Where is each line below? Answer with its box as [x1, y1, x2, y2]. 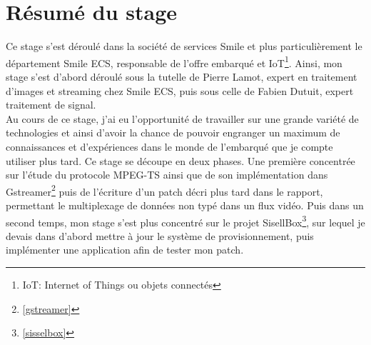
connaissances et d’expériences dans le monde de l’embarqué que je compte [6, 139, 333, 154]
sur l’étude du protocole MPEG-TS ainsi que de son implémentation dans [6, 167, 328, 182]
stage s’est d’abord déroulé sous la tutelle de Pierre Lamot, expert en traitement [6, 69, 357, 84]
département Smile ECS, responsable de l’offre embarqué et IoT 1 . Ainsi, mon [6, 53, 342, 70]
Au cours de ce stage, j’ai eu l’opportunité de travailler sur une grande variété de [6, 111, 359, 126]
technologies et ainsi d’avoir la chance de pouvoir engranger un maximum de [6, 125, 340, 140]
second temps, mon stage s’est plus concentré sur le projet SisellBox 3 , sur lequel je [6, 212, 365, 229]
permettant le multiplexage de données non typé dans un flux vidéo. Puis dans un [6, 197, 364, 212]
